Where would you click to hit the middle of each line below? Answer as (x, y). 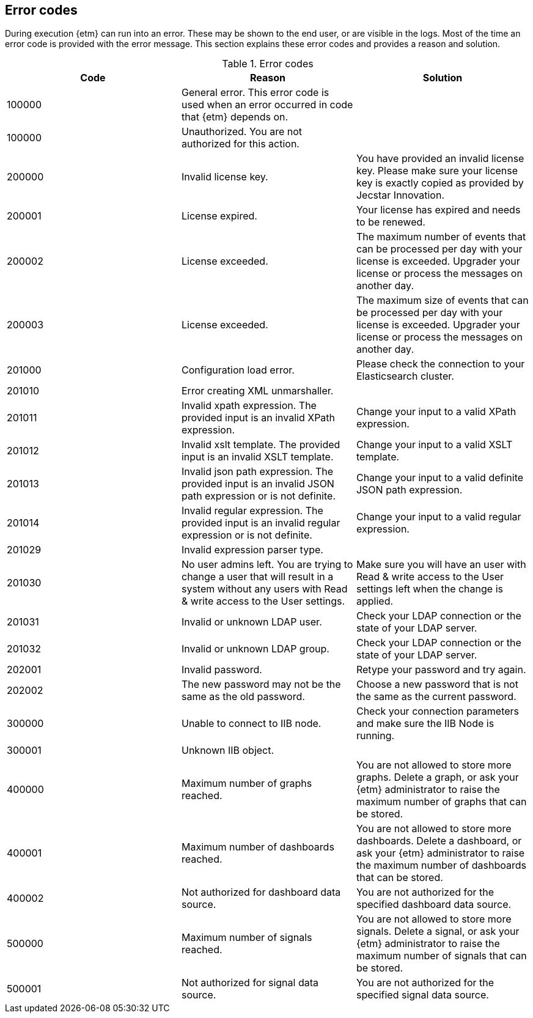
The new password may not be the (261, 684)
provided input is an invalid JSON (258, 484)
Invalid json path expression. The (257, 472)
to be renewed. (391, 222)
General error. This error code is (255, 93)
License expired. (219, 216)
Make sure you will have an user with (441, 565)
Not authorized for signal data (250, 983)
